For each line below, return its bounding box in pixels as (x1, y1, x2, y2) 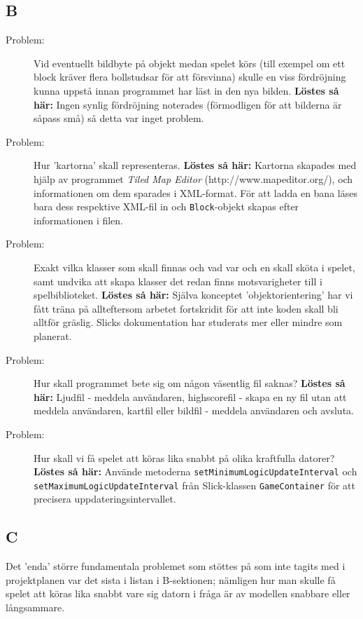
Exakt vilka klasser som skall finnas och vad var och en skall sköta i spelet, (34, 259, 355, 274)
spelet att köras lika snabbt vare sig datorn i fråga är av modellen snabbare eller (6, 586, 350, 601)
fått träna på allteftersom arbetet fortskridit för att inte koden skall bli (34, 301, 339, 315)
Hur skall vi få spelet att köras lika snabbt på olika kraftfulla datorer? (34, 450, 335, 465)
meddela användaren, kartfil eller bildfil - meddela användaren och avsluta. (34, 403, 354, 418)
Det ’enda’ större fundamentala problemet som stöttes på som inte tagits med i (6, 559, 346, 573)
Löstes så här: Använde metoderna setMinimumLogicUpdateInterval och (34, 464, 357, 479)
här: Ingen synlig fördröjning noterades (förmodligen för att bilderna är (34, 97, 342, 111)
